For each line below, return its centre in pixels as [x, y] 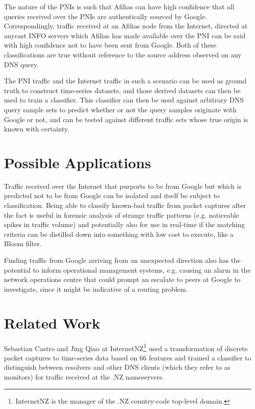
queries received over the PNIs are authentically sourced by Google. [106, 16]
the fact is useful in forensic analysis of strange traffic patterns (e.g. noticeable [122, 215]
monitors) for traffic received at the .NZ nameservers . [84, 376]
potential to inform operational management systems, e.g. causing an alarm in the [127, 269]
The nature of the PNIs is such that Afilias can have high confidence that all [119, 6]
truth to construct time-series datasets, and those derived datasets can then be [122, 90]
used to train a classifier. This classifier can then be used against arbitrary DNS [124, 100]
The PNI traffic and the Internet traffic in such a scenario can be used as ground [125, 81]
